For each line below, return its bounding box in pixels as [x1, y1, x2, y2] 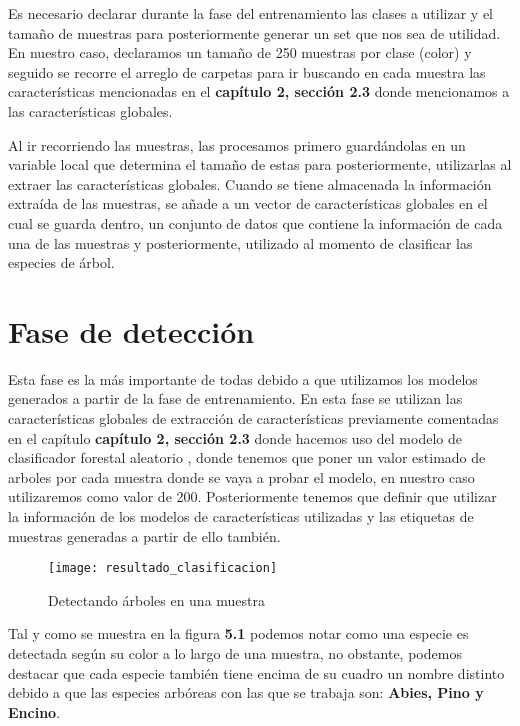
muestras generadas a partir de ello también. [8, 525, 281, 546]
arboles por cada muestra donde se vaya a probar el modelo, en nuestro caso [8, 466, 475, 487]
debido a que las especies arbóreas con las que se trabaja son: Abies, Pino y [8, 682, 484, 703]
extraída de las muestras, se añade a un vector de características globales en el [8, 193, 488, 214]
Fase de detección [8, 310, 255, 351]
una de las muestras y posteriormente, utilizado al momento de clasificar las [8, 232, 473, 253]
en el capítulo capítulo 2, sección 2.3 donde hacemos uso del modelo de [8, 427, 462, 448]
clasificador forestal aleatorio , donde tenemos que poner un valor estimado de [8, 447, 486, 468]
